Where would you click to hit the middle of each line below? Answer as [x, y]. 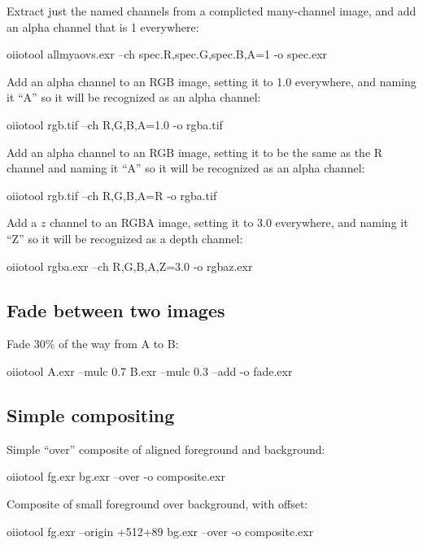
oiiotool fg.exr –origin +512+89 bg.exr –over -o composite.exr [160, 531]
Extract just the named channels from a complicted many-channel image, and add [211, 11]
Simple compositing [91, 414]
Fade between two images [116, 310]
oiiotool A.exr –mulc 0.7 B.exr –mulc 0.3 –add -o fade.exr [150, 371]
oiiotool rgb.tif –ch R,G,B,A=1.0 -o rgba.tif [115, 124]
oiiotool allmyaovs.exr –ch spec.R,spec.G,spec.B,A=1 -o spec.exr [167, 54]
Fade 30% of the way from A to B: [93, 344]
